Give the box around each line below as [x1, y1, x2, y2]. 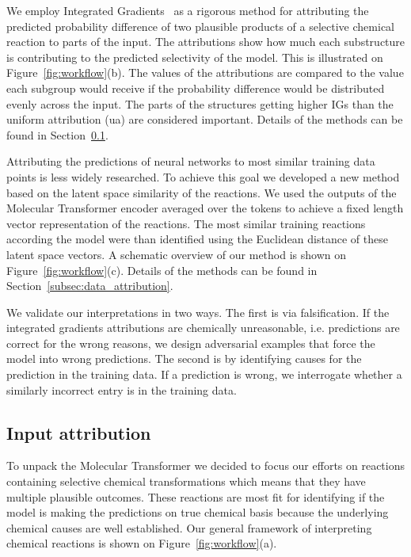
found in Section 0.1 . [6, 126, 108, 143]
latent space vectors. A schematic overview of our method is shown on [6, 246, 346, 262]
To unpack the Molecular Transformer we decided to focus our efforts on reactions [6, 457, 405, 474]
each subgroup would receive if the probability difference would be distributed [6, 79, 385, 96]
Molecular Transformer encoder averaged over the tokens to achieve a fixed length [6, 200, 404, 216]
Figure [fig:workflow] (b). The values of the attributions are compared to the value [6, 64, 404, 81]
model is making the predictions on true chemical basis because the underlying [6, 504, 389, 521]
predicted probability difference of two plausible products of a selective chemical [6, 17, 394, 34]
